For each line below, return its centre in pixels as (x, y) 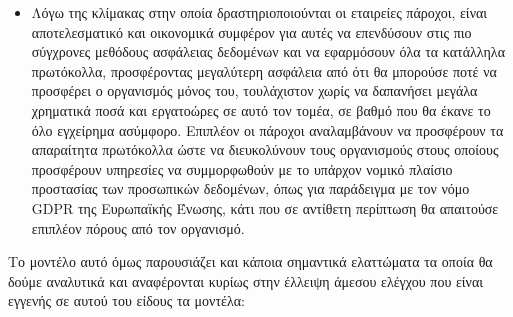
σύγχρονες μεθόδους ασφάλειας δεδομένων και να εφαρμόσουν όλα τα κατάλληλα (268, 51)
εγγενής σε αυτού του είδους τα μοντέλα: (126, 300)
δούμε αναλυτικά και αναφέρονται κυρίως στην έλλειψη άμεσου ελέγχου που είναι (246, 280)
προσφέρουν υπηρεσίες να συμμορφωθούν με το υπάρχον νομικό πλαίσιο (242, 168)
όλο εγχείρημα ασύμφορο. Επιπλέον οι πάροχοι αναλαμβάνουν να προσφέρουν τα (267, 129)
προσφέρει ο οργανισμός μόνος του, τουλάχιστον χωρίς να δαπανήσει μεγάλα (254, 90)
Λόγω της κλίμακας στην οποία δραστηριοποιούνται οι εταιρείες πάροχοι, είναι (259, 12)
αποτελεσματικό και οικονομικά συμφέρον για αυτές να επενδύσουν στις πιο (251, 31)
